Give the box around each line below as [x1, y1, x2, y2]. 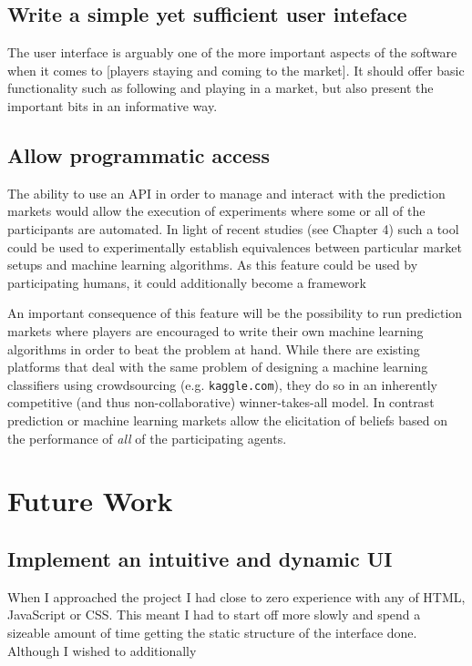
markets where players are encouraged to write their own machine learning [7, 321, 424, 340]
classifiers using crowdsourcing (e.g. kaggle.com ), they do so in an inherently [7, 374, 438, 394]
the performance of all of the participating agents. [7, 428, 287, 447]
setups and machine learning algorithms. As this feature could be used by [7, 255, 418, 274]
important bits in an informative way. [7, 96, 218, 115]
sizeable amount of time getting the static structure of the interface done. [7, 622, 417, 641]
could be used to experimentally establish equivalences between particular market [7, 237, 462, 256]
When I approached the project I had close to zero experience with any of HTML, [7, 587, 466, 606]
